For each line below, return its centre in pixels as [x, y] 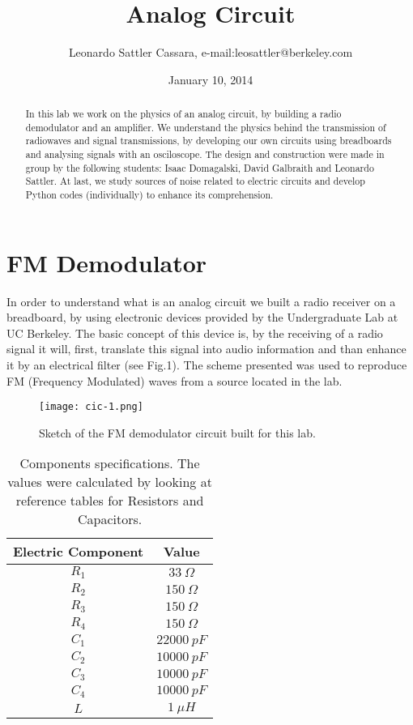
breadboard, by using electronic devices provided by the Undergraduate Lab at [202, 317]
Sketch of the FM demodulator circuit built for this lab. [177, 432]
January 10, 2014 [211, 79]
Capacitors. [110, 519]
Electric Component [79, 552]
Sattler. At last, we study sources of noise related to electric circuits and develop [195, 181]
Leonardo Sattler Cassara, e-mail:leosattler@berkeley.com [211, 52]
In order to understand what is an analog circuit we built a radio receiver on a [201, 301]
